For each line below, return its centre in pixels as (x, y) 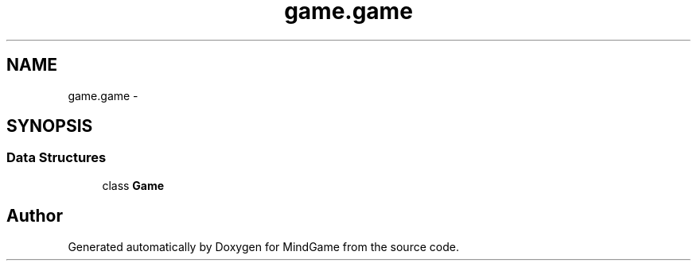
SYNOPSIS (50, 126)
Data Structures (56, 158)
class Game (133, 185)
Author (35, 216)
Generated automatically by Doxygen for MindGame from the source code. (263, 246)
